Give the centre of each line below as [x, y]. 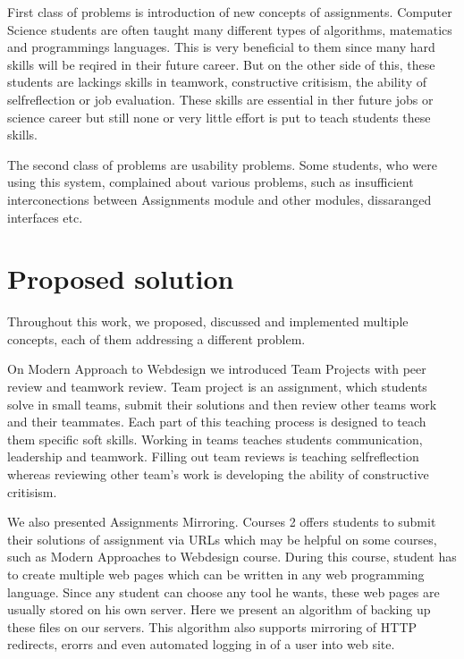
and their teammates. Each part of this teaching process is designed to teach [217, 422]
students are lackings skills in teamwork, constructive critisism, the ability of [217, 82]
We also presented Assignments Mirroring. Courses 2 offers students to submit [222, 522]
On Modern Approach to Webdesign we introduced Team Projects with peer [217, 369]
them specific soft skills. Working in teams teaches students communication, [215, 439]
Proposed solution [121, 279]
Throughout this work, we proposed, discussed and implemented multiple [208, 321]
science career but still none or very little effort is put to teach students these [219, 117]
